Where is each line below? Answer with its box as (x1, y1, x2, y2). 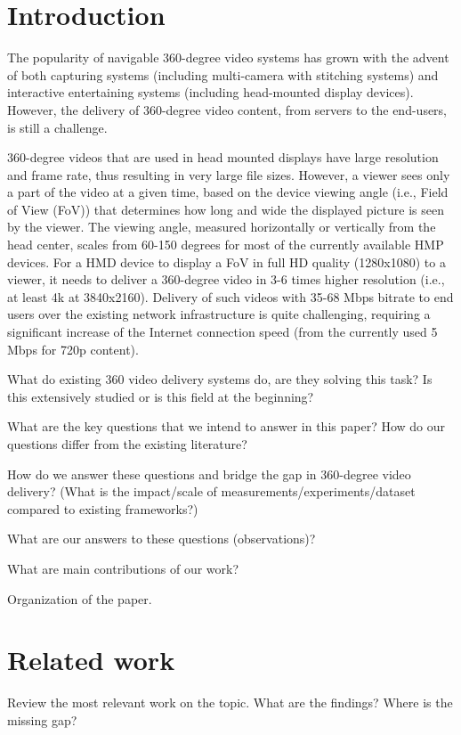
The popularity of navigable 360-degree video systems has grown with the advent (7, 48, 449, 67)
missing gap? (7, 710, 77, 729)
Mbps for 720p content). (7, 339, 139, 358)
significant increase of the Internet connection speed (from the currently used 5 (7, 323, 438, 341)
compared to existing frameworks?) (7, 499, 198, 518)
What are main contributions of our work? (7, 559, 239, 577)
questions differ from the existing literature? (7, 435, 247, 453)
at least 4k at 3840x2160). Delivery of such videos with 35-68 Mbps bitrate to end (7, 287, 454, 306)
